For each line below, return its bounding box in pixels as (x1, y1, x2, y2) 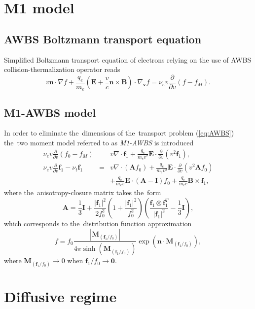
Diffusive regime (4, 286, 117, 306)
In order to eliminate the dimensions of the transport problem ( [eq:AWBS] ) (4, 128, 234, 138)
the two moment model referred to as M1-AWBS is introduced (4, 137, 194, 148)
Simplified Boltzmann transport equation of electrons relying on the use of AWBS (4, 54, 252, 65)
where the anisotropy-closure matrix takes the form (4, 187, 161, 198)
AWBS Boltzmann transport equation (4, 31, 202, 46)
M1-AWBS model (4, 104, 96, 120)
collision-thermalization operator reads (4, 64, 120, 74)
